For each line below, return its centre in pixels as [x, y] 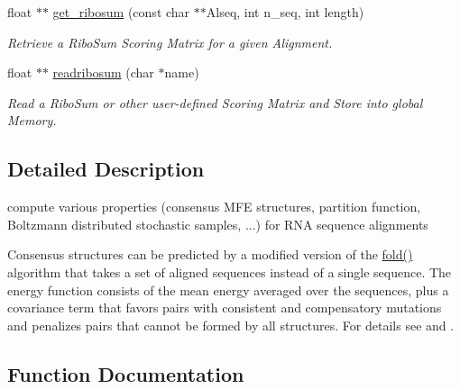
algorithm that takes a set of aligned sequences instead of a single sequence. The [230, 271]
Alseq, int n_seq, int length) [285, 12]
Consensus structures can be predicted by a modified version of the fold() [210, 254]
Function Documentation [126, 373]
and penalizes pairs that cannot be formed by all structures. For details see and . [231, 325]
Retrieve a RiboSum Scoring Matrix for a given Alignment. [170, 42]
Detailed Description [106, 169]
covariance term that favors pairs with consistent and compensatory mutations [225, 308]
